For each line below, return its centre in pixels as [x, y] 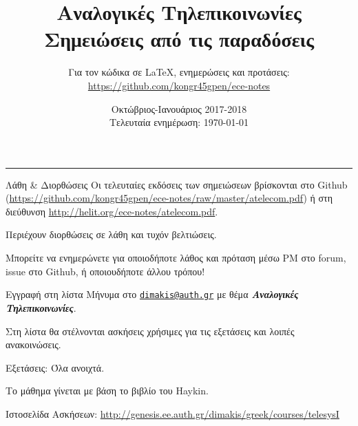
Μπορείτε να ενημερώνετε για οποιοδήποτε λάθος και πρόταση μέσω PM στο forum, [176, 258]
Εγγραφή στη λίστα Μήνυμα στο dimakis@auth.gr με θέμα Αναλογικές [152, 294]
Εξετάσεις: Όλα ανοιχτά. [55, 367]
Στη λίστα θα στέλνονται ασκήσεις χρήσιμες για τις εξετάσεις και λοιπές [150, 331]
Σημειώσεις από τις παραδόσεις [179, 39]
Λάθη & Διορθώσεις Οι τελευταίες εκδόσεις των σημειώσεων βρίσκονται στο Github [177, 184]
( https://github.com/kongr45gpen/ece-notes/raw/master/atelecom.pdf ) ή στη [169, 198]
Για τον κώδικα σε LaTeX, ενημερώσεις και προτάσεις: [179, 72]
